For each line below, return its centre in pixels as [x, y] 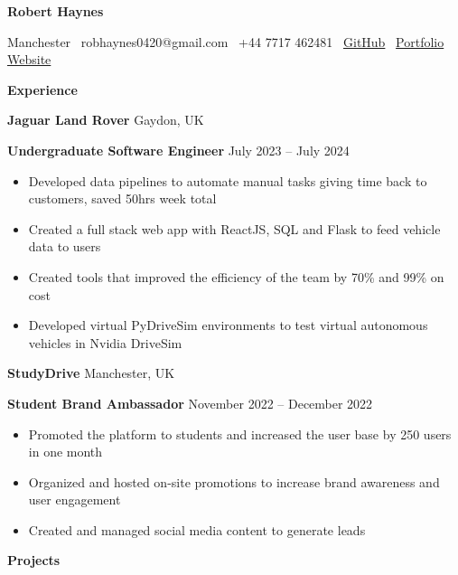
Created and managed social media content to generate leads [197, 529]
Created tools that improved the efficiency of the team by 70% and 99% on [236, 276]
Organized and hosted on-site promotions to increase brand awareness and [234, 481]
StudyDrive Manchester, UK [91, 373]
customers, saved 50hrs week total [122, 198]
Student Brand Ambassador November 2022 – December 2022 [190, 403]
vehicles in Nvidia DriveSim [105, 342]
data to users [65, 246]
